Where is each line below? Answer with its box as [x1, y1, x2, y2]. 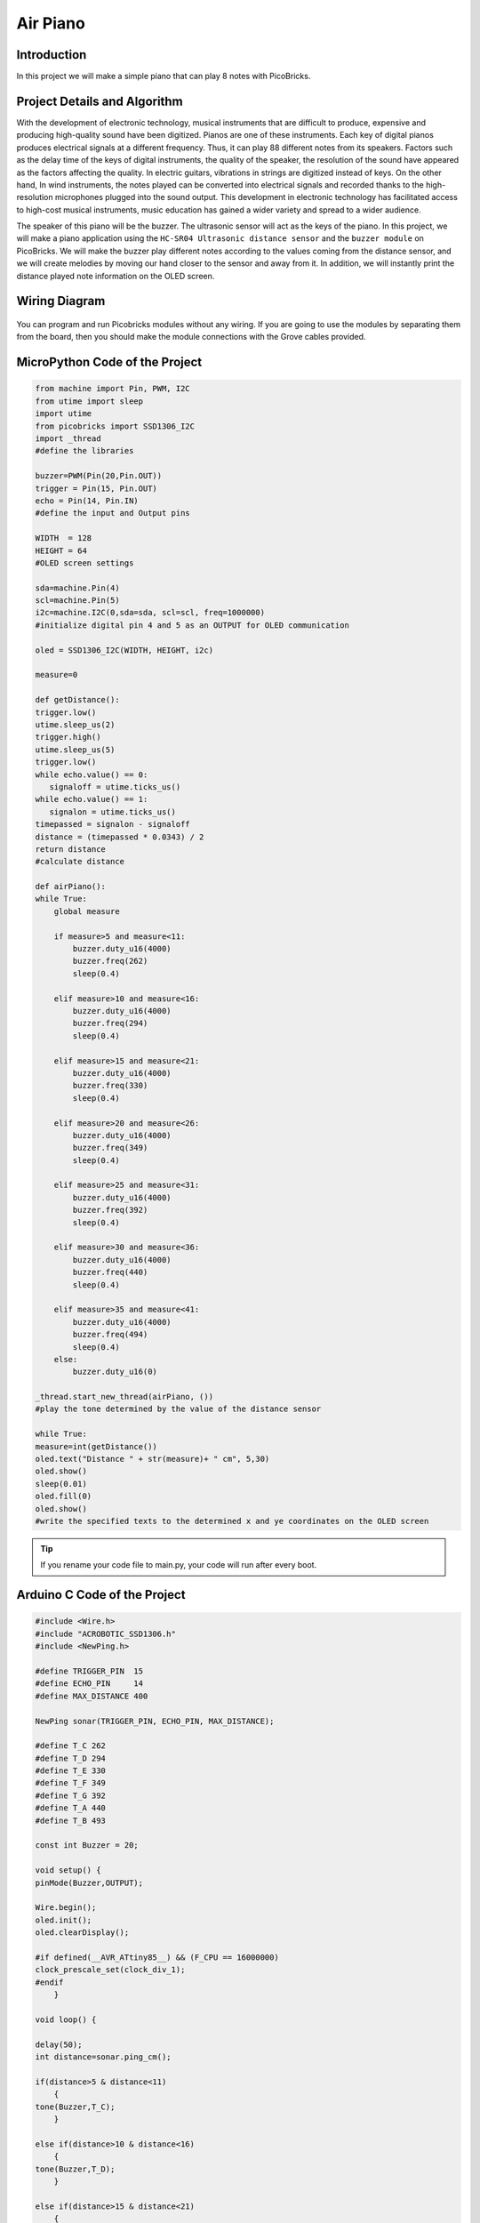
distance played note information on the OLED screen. [16, 270, 215, 281]
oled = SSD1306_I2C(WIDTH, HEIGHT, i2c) [35, 645, 213, 655]
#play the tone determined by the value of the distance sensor [35, 1404, 322, 1414]
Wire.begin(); [35, 1903, 97, 1913]
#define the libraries [35, 445, 134, 456]
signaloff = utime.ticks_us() [49, 782, 181, 791]
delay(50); [35, 2039, 83, 2050]
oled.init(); [35, 1914, 92, 1925]
